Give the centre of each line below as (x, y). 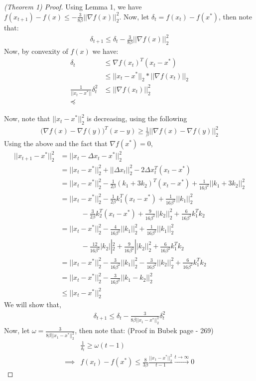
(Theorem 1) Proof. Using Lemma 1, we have (73, 6)
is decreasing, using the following (137, 118)
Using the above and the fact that (56, 143)
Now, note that (27, 118)
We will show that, (33, 304)
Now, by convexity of (36, 51)
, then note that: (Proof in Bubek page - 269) (144, 330)
